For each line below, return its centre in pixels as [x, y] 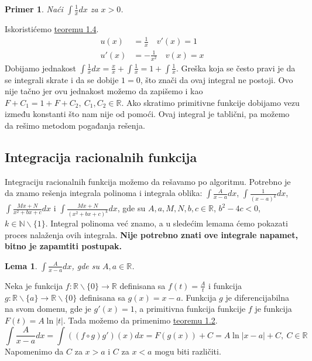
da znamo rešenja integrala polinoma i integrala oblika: [104, 193]
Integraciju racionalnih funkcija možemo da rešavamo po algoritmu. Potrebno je [148, 181]
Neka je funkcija [34, 285]
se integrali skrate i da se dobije [62, 79]
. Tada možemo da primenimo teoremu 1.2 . [140, 320]
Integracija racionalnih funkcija [101, 157]
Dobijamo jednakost [41, 68]
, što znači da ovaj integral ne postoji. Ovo [217, 79]
